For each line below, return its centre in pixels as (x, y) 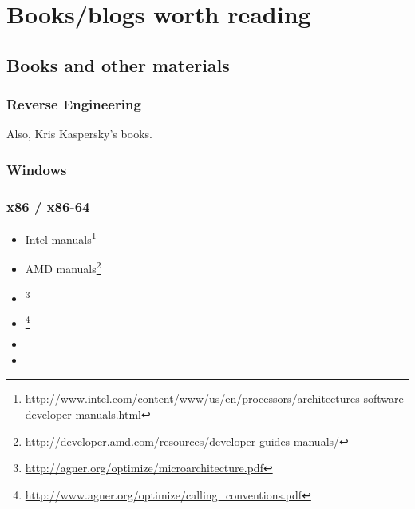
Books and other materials (118, 64)
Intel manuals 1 (61, 238)
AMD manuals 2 (63, 267)
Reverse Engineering (74, 104)
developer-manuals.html (83, 414)
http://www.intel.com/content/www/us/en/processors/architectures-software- (216, 398)
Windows (37, 169)
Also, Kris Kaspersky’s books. (79, 134)
